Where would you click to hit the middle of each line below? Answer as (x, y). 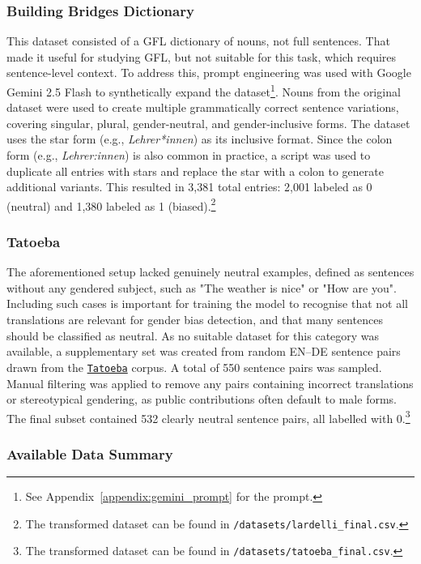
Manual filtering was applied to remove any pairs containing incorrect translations (210, 383)
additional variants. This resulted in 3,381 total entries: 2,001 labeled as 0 (189, 187)
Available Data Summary (90, 453)
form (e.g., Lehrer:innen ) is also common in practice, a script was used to (189, 155)
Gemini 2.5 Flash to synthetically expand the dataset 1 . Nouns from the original (204, 90)
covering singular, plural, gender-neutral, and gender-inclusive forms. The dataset (208, 123)
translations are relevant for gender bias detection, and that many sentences (195, 320)
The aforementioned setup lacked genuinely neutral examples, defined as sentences (210, 272)
